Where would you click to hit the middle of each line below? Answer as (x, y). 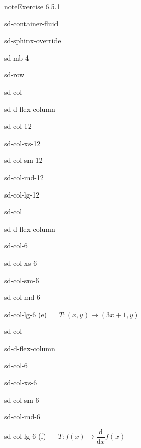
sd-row (15, 75)
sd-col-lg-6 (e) (26, 314)
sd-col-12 (18, 126)
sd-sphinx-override (33, 40)
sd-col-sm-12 (23, 160)
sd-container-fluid (31, 23)
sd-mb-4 (17, 57)
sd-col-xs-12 (22, 143)
